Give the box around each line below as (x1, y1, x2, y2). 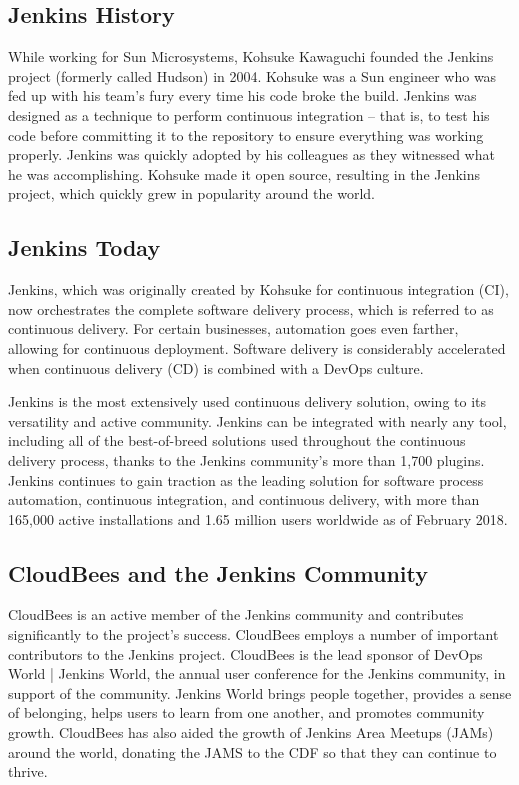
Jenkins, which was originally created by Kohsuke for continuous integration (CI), (8, 279, 509, 300)
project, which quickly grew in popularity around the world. (8, 183, 375, 204)
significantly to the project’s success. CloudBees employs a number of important (8, 624, 499, 645)
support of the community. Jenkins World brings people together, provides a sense (8, 682, 512, 703)
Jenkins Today (8, 232, 161, 263)
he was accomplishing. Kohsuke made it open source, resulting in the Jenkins (8, 163, 481, 184)
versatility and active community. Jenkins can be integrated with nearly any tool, (8, 410, 507, 431)
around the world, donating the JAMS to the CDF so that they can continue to (8, 741, 497, 762)
